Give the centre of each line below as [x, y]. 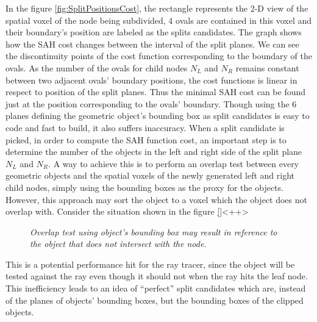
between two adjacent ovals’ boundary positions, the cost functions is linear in [151, 80]
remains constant [267, 67]
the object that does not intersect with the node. [118, 244]
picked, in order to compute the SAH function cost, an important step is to [146, 139]
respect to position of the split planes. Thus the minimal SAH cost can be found [156, 92]
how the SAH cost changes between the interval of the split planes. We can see [152, 44]
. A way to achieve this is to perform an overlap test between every [174, 163]
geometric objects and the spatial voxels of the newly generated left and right [150, 175]
